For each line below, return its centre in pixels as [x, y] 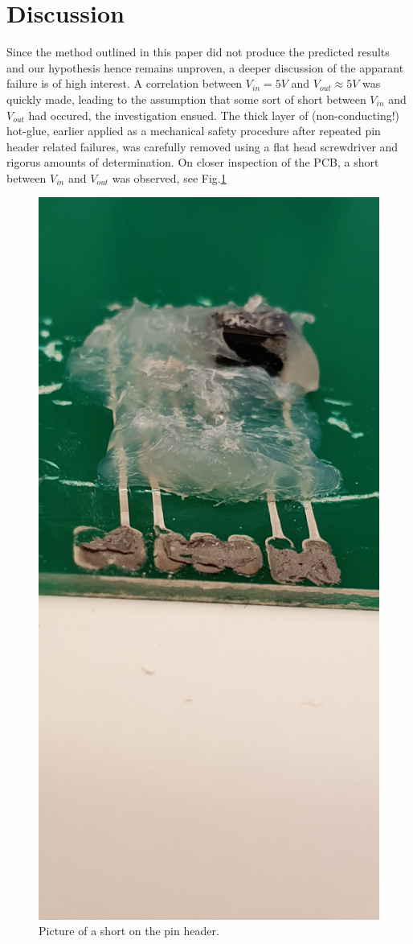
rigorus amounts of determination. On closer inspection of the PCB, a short [193, 162]
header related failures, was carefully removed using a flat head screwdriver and [202, 146]
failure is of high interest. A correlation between [125, 83]
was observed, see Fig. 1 [169, 177]
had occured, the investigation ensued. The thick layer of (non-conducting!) [214, 115]
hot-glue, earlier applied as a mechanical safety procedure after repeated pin [194, 131]
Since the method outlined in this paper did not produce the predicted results [198, 52]
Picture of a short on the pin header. [129, 931]
